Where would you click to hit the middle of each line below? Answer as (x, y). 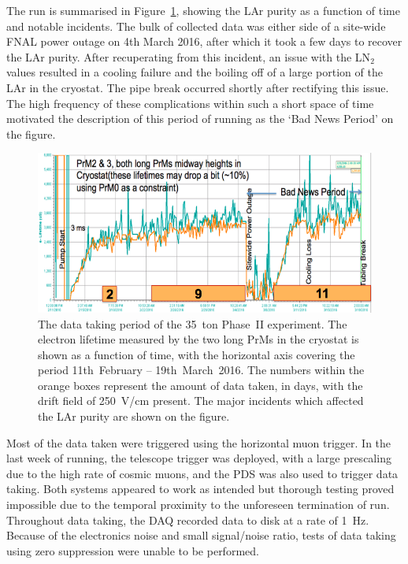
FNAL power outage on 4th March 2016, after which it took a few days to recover (204, 41)
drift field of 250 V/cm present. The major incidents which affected (201, 401)
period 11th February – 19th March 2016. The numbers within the (201, 370)
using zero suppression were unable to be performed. (133, 550)
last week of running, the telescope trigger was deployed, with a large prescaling (199, 458)
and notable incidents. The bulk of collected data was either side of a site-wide (196, 26)
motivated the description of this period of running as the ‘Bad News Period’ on (200, 119)
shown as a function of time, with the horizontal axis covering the (197, 354)
